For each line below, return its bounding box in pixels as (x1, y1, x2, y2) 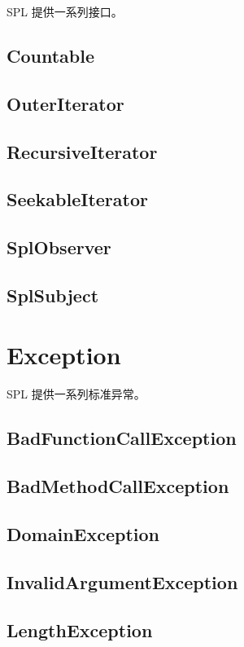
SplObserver (7, 235, 111, 260)
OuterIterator (7, 90, 124, 116)
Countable (7, 42, 95, 68)
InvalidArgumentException (7, 569, 238, 594)
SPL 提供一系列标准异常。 (7, 385, 146, 403)
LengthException (7, 617, 153, 642)
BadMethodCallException (7, 473, 229, 499)
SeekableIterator (7, 187, 148, 212)
